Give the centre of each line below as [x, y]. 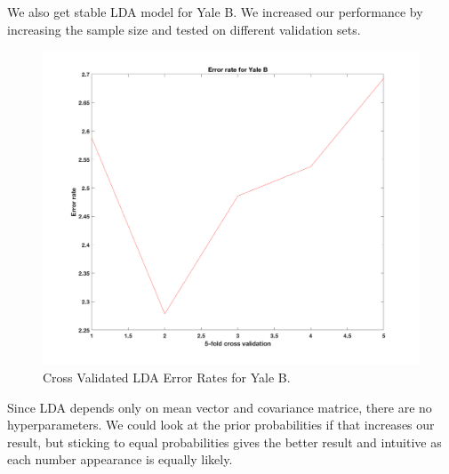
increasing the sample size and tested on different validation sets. [184, 29]
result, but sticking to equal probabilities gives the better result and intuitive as [224, 442]
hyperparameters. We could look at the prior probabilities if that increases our [221, 425]
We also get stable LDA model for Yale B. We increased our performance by [215, 12]
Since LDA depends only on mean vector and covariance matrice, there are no [220, 407]
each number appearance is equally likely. [120, 459]
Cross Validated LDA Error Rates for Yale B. [167, 377]
